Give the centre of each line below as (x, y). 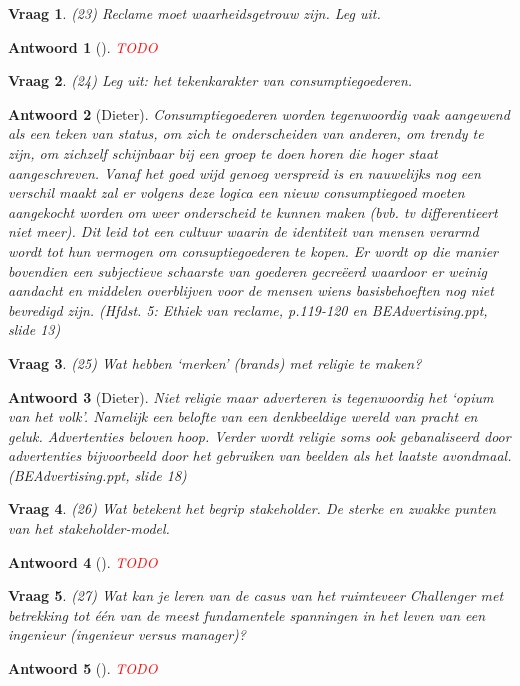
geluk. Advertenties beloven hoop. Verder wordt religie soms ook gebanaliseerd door (259, 435)
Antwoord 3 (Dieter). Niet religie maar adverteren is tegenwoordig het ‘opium (251, 396)
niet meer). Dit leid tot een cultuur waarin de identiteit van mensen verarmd (243, 231)
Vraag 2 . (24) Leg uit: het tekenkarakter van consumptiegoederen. (210, 80)
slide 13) (34, 329)
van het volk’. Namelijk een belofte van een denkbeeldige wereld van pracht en (243, 416)
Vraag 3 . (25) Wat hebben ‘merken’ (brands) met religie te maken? (215, 362)
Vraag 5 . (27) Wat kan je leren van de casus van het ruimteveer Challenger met (256, 595)
